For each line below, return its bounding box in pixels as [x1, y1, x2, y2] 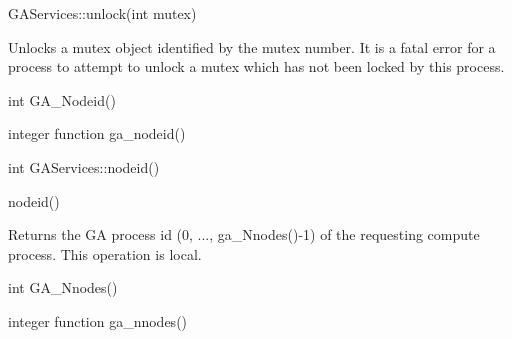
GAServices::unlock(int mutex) [8, 3, 197, 23]
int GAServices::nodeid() [8, 156, 160, 177]
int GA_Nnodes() [8, 277, 118, 298]
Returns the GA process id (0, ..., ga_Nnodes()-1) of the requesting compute [8, 224, 480, 245]
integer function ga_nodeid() [8, 123, 186, 144]
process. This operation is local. [8, 243, 202, 264]
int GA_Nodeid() [8, 89, 116, 110]
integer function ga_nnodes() [8, 310, 188, 331]
